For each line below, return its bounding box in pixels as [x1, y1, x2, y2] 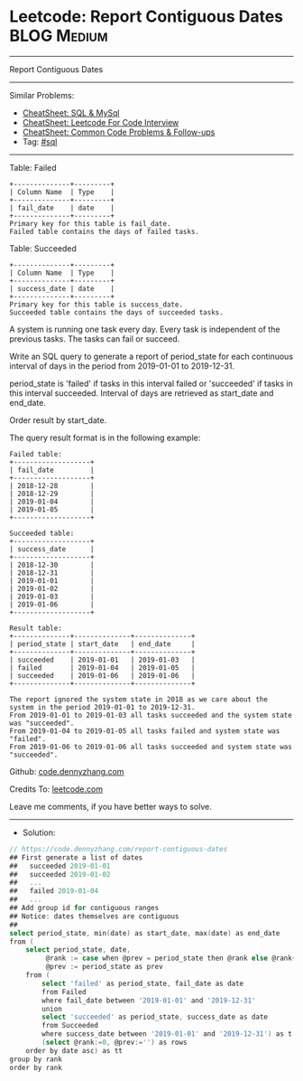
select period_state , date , [25, 945, 131, 954]
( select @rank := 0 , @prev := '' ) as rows [41, 1038, 188, 1048]
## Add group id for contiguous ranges [9, 904, 160, 913]
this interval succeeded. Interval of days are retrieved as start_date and [9, 387, 274, 399]
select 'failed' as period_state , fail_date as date [41, 979, 244, 988]
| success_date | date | [9, 284, 115, 293]
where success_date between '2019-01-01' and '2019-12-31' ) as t [41, 1029, 293, 1039]
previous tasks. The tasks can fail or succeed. [9, 333, 180, 344]
